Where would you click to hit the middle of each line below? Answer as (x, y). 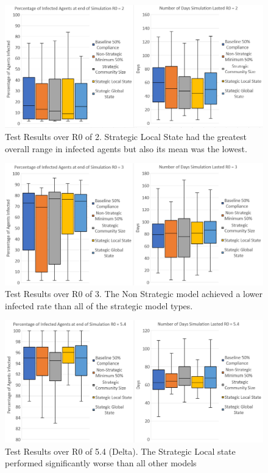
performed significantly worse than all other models (101, 463)
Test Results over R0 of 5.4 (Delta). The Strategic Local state (120, 451)
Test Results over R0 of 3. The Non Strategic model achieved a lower (134, 294)
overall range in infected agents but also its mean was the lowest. (126, 148)
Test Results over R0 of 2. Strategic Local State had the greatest (126, 137)
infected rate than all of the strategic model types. (99, 305)
